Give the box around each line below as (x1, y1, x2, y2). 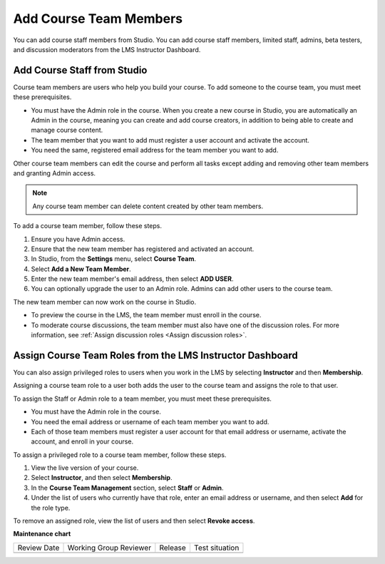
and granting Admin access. (13, 168, 96, 178)
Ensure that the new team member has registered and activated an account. (31, 245, 255, 253)
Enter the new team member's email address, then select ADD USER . (31, 275, 235, 283)
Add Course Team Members (13, 11, 183, 26)
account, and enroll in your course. (31, 437, 134, 446)
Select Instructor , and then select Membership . (31, 473, 173, 482)
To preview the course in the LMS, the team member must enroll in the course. (31, 311, 262, 319)
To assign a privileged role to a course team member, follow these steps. (13, 450, 227, 459)
